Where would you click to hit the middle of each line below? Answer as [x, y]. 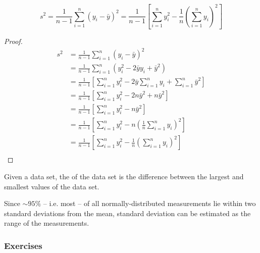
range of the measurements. [47, 223]
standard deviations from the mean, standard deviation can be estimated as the [127, 213]
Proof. [13, 41]
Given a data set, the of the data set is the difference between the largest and [124, 176]
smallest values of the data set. [52, 186]
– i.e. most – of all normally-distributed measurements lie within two [149, 203]
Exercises [23, 245]
